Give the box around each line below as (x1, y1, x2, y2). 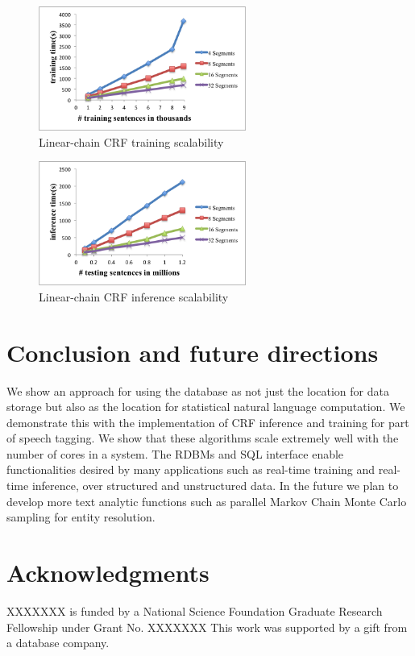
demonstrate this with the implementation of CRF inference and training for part (6, 413, 409, 430)
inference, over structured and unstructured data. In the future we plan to (31, 477, 399, 494)
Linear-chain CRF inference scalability (39, 288, 229, 305)
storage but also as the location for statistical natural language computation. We (6, 398, 405, 415)
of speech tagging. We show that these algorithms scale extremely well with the (6, 430, 399, 446)
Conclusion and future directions (6, 335, 379, 368)
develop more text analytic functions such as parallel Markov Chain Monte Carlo (6, 492, 407, 509)
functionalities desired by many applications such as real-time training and (6, 461, 376, 478)
